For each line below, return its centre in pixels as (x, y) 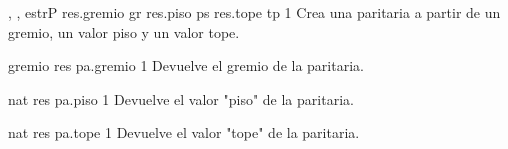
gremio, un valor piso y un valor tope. (124, 31)
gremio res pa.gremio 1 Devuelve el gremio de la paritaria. (186, 65)
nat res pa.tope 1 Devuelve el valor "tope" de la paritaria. (184, 132)
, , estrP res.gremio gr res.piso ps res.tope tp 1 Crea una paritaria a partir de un (254, 12)
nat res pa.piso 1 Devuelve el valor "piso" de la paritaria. (181, 98)
